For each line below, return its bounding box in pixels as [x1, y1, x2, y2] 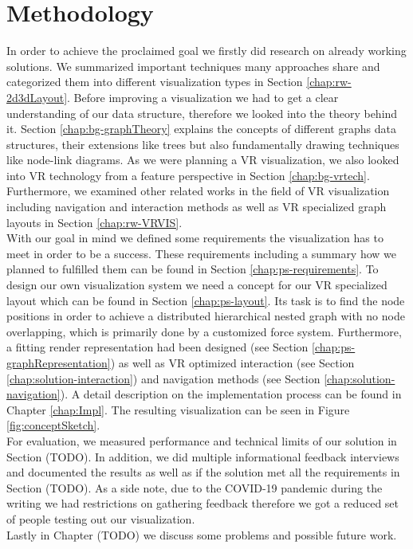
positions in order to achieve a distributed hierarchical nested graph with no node [6, 308, 405, 324]
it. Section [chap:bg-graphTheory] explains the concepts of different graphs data [6, 120, 396, 137]
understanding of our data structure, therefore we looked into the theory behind [6, 104, 398, 121]
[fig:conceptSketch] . [6, 417, 100, 433]
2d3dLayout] [6, 88, 68, 105]
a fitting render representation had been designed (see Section [6, 339, 309, 355]
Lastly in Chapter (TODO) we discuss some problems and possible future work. [6, 526, 397, 543]
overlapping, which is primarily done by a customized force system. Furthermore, [6, 323, 402, 339]
